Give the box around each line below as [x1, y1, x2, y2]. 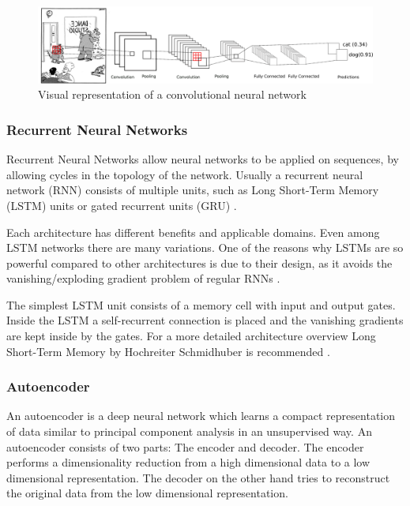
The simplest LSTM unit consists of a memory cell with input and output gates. [6, 296, 396, 313]
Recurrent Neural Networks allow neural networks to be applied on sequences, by [6, 151, 399, 167]
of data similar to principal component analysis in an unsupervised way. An [6, 423, 372, 440]
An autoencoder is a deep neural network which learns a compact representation [6, 407, 395, 424]
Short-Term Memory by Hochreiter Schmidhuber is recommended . [6, 343, 330, 359]
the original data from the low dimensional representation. [6, 485, 288, 501]
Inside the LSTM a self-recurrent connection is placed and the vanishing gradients [6, 312, 404, 328]
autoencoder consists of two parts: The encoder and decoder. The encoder [6, 438, 364, 455]
